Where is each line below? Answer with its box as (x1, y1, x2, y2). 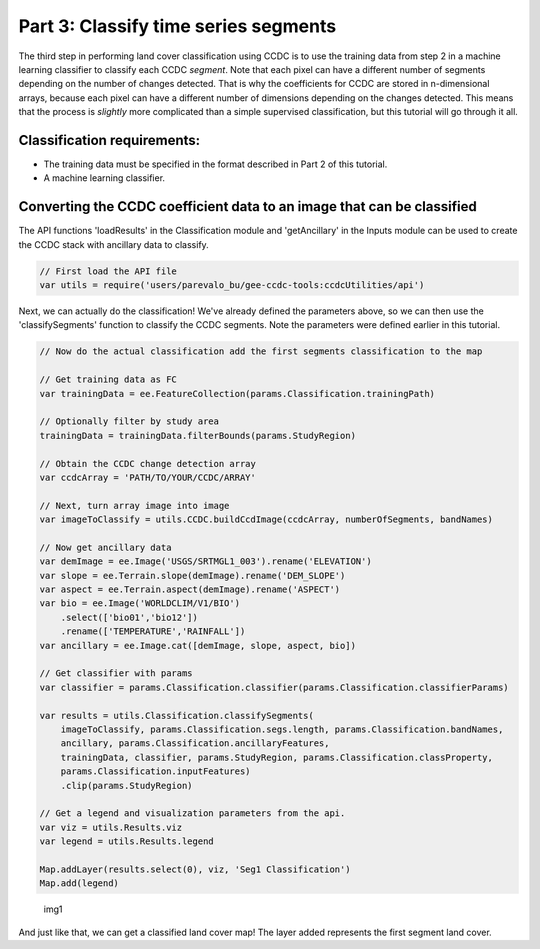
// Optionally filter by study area (39, 416, 220, 427)
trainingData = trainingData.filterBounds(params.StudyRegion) (39, 430, 357, 441)
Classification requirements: (18, 131, 201, 149)
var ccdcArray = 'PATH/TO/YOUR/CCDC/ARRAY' (39, 471, 257, 483)
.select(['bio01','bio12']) (60, 611, 199, 623)
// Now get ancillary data (39, 541, 172, 553)
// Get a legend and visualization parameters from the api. (39, 808, 346, 819)
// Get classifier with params (39, 668, 194, 679)
